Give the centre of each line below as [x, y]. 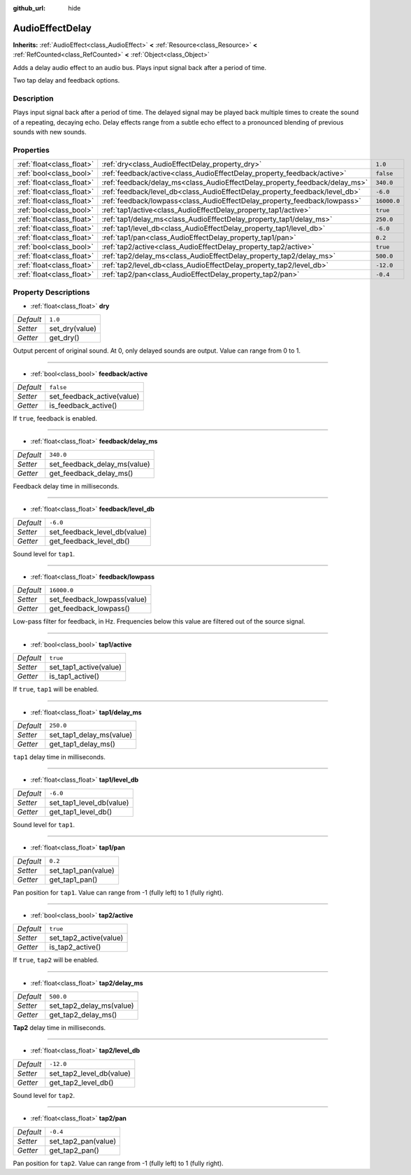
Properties [31, 150]
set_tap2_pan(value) [83, 1141]
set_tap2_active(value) [86, 938]
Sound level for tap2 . [44, 1095]
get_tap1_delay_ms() [82, 744]
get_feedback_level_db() [89, 541]
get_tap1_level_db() [81, 812]
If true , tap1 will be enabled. [56, 689]
